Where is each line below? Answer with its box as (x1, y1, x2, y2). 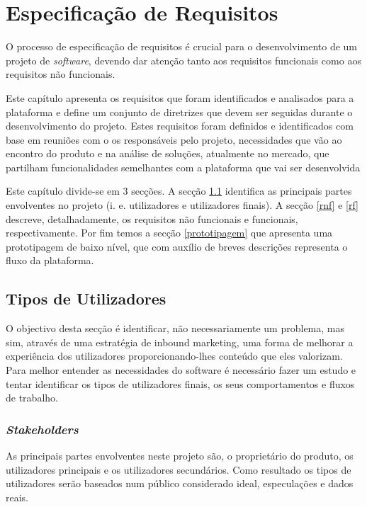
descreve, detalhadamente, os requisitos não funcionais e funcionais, (6, 211, 298, 226)
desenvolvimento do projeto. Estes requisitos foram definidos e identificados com (6, 118, 354, 133)
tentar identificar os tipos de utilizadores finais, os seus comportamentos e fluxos (6, 376, 355, 391)
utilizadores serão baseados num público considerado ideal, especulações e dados (6, 476, 354, 491)
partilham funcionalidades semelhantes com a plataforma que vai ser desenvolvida (6, 159, 361, 174)
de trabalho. (6, 390, 58, 405)
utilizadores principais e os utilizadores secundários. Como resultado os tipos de (6, 462, 351, 477)
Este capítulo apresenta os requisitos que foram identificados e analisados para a (6, 90, 354, 105)
